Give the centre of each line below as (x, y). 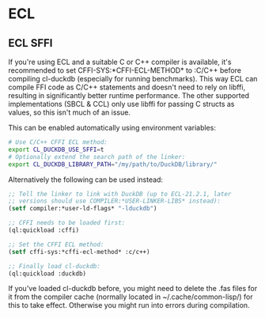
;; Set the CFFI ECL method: (56, 244)
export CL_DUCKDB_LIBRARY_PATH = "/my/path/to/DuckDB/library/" (113, 164)
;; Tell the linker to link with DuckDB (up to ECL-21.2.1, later (120, 194)
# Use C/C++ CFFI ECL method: (58, 142)
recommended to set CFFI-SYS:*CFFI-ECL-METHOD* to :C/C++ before (125, 70)
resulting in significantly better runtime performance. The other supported (129, 95)
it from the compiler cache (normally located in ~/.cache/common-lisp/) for (131, 297)
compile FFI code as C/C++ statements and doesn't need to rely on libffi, (127, 87)
